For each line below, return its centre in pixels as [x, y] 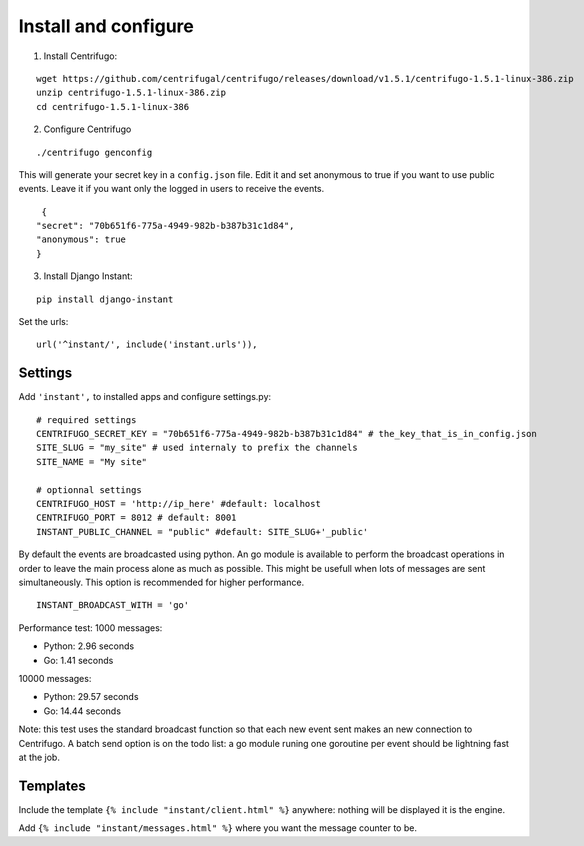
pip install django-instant [105, 299]
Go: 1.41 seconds [78, 660]
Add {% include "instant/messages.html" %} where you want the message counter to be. [217, 828]
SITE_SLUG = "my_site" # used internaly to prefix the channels [197, 448]
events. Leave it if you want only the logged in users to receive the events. [171, 189]
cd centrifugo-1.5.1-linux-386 [113, 106]
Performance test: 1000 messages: [90, 627]
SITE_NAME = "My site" [92, 461]
